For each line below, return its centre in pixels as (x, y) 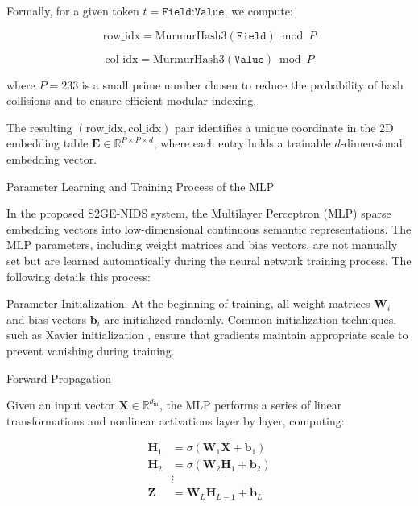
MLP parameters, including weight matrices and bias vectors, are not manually (202, 245)
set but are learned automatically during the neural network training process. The (209, 260)
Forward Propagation (59, 377)
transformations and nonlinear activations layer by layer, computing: (176, 420)
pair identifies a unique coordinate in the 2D (284, 127)
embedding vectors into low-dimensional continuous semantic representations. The (209, 228)
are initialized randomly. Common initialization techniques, (250, 319)
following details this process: (79, 276)
